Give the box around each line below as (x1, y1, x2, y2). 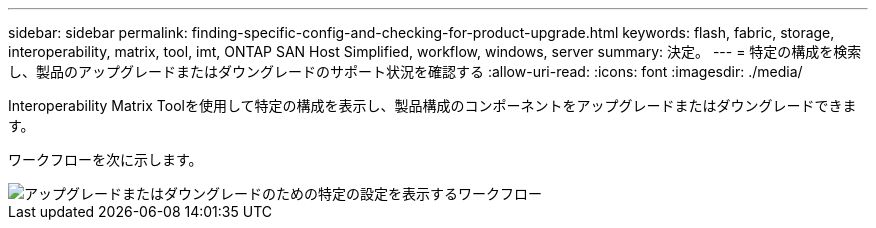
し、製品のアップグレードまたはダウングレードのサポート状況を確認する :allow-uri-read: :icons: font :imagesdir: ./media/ (8, 63, 803, 80)
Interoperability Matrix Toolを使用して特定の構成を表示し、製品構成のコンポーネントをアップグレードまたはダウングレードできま (8, 97, 857, 114)
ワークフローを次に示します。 (8, 151, 203, 168)
